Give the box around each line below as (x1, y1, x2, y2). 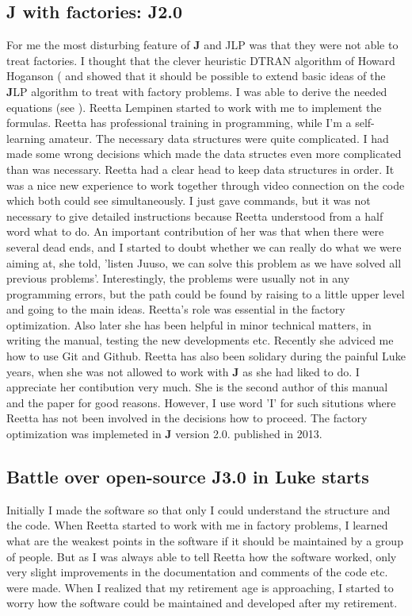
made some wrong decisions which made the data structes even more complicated (6, 145, 402, 162)
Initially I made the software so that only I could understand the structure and (6, 501, 391, 518)
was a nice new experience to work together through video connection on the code (6, 176, 405, 193)
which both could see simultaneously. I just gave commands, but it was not (6, 192, 371, 209)
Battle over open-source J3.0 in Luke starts (6, 464, 369, 489)
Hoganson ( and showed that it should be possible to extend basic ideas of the (6, 67, 386, 84)
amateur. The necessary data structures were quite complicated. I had (48, 129, 389, 146)
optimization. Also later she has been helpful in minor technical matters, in (6, 316, 372, 333)
